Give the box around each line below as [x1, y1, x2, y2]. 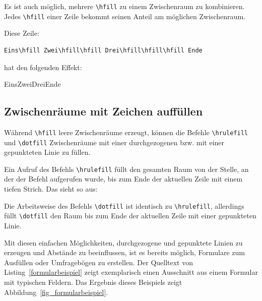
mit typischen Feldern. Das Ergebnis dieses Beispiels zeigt [4, 276, 182, 287]
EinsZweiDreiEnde [4, 79, 61, 89]
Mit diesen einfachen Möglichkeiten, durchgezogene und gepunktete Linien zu [4, 237, 243, 248]
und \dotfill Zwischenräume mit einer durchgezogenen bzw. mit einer [4, 137, 225, 147]
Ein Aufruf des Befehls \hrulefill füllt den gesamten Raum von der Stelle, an [4, 163, 249, 174]
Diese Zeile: [4, 28, 39, 38]
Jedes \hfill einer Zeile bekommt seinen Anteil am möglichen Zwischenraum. [4, 11, 245, 21]
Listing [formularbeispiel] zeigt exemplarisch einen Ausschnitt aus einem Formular [4, 267, 258, 277]
